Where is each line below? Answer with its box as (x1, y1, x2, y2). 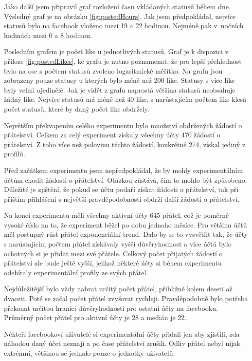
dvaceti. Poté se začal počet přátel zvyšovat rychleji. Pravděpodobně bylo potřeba (4, 293, 248, 304)
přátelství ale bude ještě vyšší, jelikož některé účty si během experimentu (4, 258, 222, 268)
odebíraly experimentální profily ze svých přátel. (4, 267, 148, 277)
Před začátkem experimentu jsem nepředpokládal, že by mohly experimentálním (4, 165, 243, 175)
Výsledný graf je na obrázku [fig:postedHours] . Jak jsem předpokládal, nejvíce (4, 11, 236, 21)
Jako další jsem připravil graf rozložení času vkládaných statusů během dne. (4, 1, 231, 11)
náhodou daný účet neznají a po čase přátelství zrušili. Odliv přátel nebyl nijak (4, 338, 240, 348)
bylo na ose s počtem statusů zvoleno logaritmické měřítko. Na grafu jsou (4, 65, 223, 76)
